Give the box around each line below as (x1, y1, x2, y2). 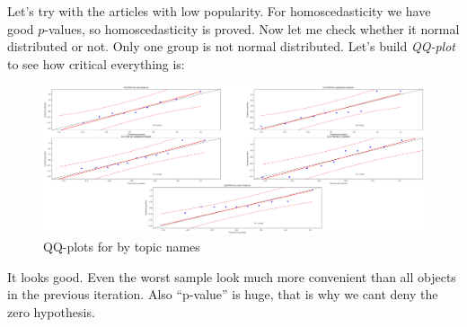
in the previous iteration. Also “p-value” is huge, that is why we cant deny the (7, 285, 438, 304)
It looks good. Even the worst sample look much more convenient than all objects (7, 267, 456, 286)
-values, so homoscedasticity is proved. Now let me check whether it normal (44, 19, 460, 38)
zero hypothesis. (7, 302, 95, 321)
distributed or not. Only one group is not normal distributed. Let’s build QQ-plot (7, 37, 455, 56)
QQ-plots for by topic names (43, 237, 200, 256)
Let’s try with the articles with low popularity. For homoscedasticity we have (7, 2, 431, 20)
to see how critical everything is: (7, 54, 185, 73)
